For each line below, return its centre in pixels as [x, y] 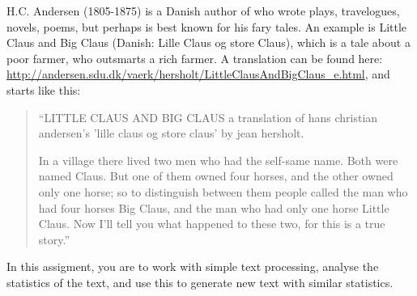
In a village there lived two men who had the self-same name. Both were [218, 160]
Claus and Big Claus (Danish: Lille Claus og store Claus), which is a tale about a [208, 42]
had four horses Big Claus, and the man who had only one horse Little [214, 207]
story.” [54, 239]
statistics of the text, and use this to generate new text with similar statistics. [200, 282]
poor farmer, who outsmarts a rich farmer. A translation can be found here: [195, 58]
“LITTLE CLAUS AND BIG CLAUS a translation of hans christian [208, 117]
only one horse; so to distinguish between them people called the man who [223, 191]
